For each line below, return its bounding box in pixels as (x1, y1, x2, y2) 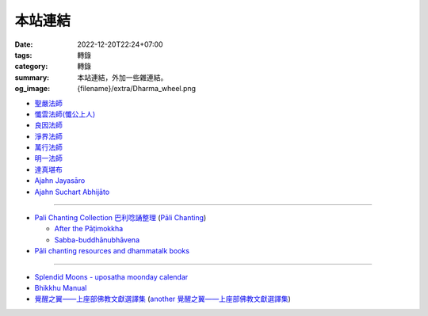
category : (14, 62, 48, 71)
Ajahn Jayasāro (34, 176, 86, 185)
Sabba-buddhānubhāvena (54, 234, 140, 245)
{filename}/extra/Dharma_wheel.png (77, 84, 197, 93)
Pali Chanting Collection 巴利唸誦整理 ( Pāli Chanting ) (34, 213, 207, 223)
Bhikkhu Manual (34, 283, 87, 292)
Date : (14, 40, 33, 49)
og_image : (14, 84, 51, 93)
